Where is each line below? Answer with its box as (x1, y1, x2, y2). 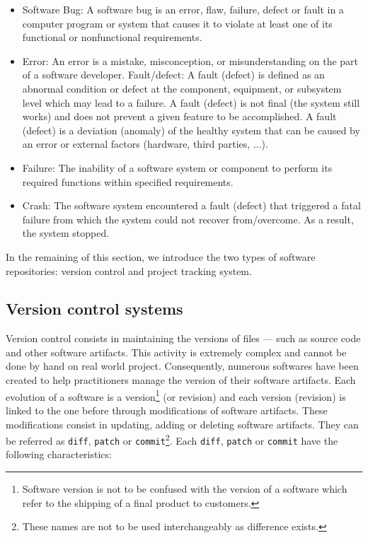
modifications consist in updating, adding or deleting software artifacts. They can (6, 416, 359, 431)
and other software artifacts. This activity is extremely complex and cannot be (6, 344, 347, 359)
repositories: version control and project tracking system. (6, 263, 252, 278)
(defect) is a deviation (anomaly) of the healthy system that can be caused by (22, 122, 360, 137)
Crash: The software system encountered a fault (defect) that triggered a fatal (22, 198, 361, 213)
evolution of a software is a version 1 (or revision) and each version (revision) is (6, 387, 346, 404)
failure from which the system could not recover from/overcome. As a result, (22, 211, 354, 226)
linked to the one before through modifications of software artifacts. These (6, 402, 328, 417)
